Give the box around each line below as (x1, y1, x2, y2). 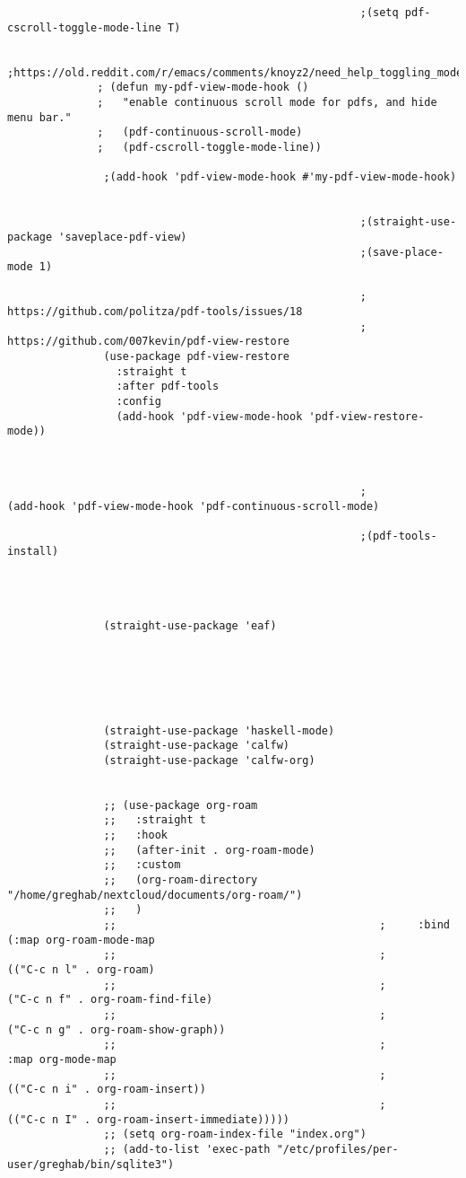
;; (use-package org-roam (103, 798, 258, 812)
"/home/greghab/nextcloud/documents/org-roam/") (7, 888, 303, 901)
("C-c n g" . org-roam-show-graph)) (7, 1023, 226, 1036)
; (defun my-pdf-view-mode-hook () (97, 81, 309, 94)
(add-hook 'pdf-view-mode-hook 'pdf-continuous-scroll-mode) (7, 499, 380, 513)
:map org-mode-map (7, 1052, 116, 1066)
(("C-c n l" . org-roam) (7, 963, 155, 976)
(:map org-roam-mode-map (7, 933, 155, 946)
